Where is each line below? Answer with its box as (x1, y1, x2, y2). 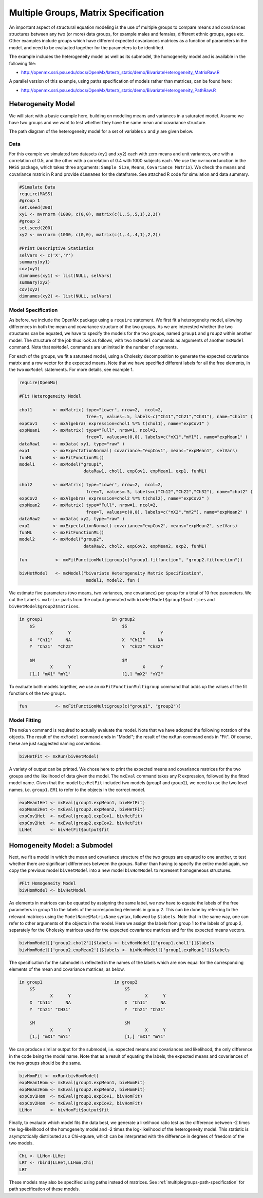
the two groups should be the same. (9, 1060, 82, 1066)
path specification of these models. (9, 1186, 80, 1192)
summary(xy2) (19, 280, 51, 285)
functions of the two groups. (9, 690, 66, 696)
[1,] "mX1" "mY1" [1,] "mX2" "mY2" (29, 671, 163, 677)
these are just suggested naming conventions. (9, 740, 102, 747)
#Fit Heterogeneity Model (19, 393, 81, 399)
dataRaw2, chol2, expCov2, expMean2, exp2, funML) (83, 543, 207, 549)
